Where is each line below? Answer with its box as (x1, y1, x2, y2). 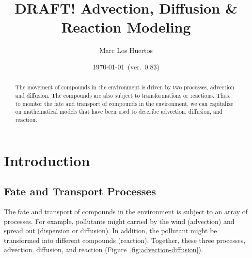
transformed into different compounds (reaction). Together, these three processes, (4, 235, 246, 245)
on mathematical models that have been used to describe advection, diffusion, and (15, 107, 223, 116)
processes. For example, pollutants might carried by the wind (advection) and (4, 216, 235, 226)
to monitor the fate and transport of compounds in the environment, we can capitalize (15, 99, 234, 107)
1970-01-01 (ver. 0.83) (93, 61, 159, 71)
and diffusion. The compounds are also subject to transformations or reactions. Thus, (15, 91, 231, 99)
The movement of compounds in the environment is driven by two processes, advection (15, 83, 235, 91)
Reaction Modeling (61, 17, 191, 37)
